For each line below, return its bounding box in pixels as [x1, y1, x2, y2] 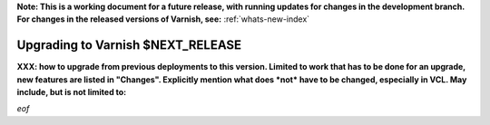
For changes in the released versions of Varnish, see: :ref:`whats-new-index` [16, 14, 310, 24]
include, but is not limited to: [16, 87, 127, 98]
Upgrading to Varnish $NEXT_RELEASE [16, 37, 242, 53]
